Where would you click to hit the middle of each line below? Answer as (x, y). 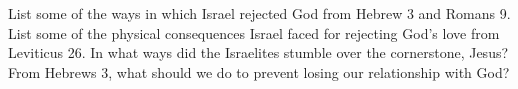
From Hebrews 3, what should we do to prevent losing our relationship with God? (259, 71)
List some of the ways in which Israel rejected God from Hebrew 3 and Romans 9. (259, 13)
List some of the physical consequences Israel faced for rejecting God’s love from (254, 32)
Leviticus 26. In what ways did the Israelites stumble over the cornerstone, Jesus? (258, 52)
